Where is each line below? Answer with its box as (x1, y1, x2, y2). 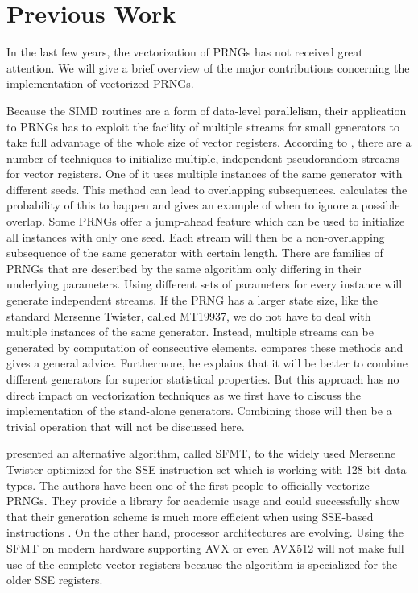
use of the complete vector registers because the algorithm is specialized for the (6, 555, 398, 572)
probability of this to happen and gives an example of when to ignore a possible (6, 197, 400, 214)
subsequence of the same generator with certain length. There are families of (6, 244, 383, 261)
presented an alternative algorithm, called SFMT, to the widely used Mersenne (6, 445, 396, 462)
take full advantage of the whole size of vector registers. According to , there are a (6, 134, 412, 151)
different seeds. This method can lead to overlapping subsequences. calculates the (6, 180, 408, 197)
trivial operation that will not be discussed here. (6, 417, 245, 434)
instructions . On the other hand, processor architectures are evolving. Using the (6, 524, 404, 541)
